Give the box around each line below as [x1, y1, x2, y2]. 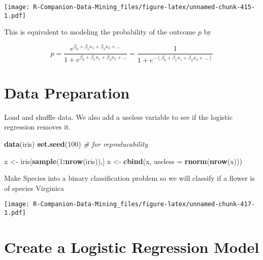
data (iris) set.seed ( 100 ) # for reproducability [4, 139, 148, 149]
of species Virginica [4, 182, 64, 193]
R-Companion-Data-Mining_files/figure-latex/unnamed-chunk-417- [33, 201, 255, 208]
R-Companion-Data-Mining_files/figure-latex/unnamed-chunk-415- [33, 4, 255, 11]
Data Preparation [4, 82, 130, 103]
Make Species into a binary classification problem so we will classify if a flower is [4, 173, 255, 183]
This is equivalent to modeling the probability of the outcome [4, 26, 196, 37]
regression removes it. [4, 121, 71, 132]
